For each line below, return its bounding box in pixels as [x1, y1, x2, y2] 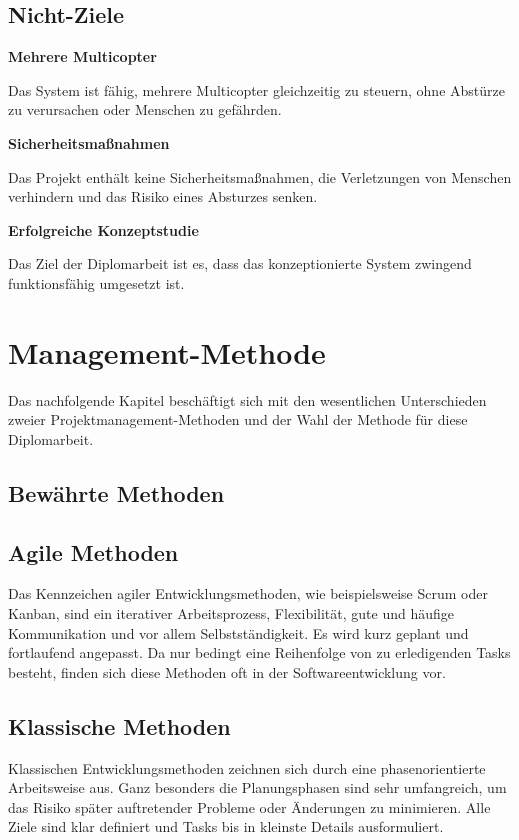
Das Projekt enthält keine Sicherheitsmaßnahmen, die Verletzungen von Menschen [8, 166, 512, 187]
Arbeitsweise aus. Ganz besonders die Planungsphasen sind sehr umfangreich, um [8, 777, 507, 798]
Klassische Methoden [8, 710, 231, 741]
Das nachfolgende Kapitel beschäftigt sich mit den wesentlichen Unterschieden [8, 389, 487, 410]
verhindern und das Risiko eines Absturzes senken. [8, 186, 318, 207]
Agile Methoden [8, 536, 179, 567]
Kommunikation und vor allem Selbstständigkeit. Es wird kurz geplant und [8, 622, 469, 643]
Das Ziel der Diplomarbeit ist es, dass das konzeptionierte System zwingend [8, 253, 472, 274]
